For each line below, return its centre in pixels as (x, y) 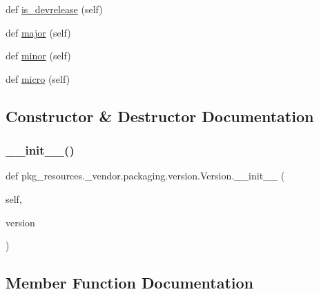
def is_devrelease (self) (54, 9)
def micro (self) (38, 78)
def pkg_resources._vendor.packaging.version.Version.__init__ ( (145, 176)
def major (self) (38, 32)
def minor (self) (38, 56)
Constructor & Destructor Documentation (160, 116)
